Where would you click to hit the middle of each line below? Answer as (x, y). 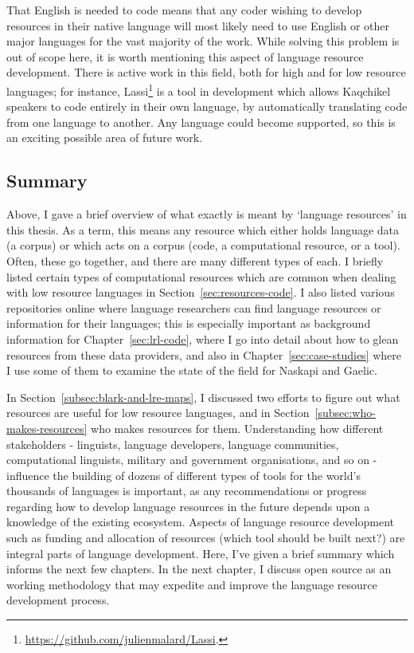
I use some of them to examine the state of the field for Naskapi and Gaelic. (192, 370)
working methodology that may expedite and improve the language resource (192, 584)
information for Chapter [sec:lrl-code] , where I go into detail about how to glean (203, 338)
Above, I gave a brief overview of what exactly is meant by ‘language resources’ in (207, 214)
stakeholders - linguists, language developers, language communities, (173, 444)
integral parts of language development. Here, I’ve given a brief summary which (201, 553)
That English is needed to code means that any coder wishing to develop (184, 10)
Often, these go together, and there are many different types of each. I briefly (195, 260)
